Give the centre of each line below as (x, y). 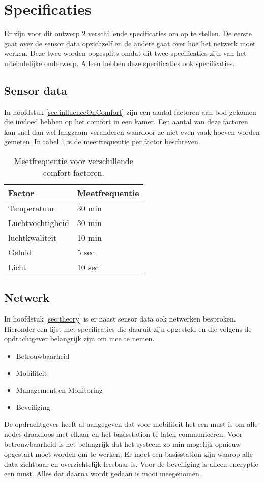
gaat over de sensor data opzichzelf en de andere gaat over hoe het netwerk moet (130, 43)
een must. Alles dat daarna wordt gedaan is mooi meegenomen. (103, 474)
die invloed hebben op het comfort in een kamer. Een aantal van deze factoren (126, 122)
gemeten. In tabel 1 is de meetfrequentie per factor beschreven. (102, 141)
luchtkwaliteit (33, 238)
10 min (89, 238)
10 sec (88, 267)
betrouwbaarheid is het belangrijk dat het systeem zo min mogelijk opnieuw (123, 444)
